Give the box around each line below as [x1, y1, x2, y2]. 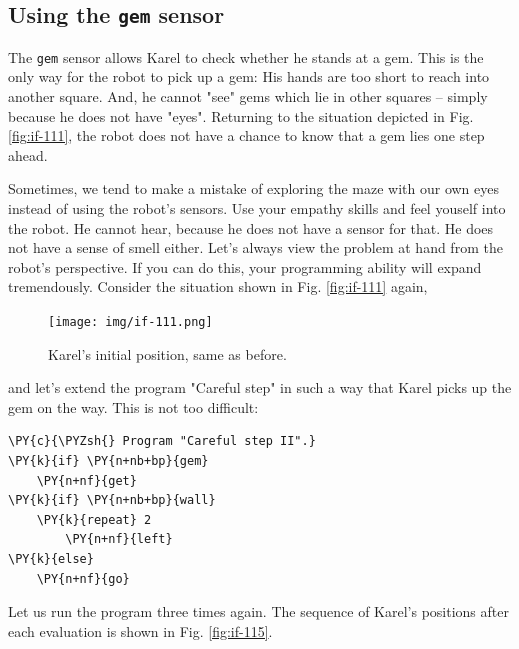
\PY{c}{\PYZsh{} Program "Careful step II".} [8, 434, 316, 449]
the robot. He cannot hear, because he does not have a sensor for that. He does [8, 217, 494, 238]
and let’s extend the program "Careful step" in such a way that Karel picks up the [8, 377, 512, 398]
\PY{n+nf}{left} [65, 532, 173, 547]
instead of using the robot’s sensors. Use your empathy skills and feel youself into [8, 198, 506, 218]
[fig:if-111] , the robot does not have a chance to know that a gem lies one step [8, 125, 485, 146]
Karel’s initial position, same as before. [48, 343, 287, 364]
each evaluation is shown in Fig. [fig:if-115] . [8, 620, 273, 641]
